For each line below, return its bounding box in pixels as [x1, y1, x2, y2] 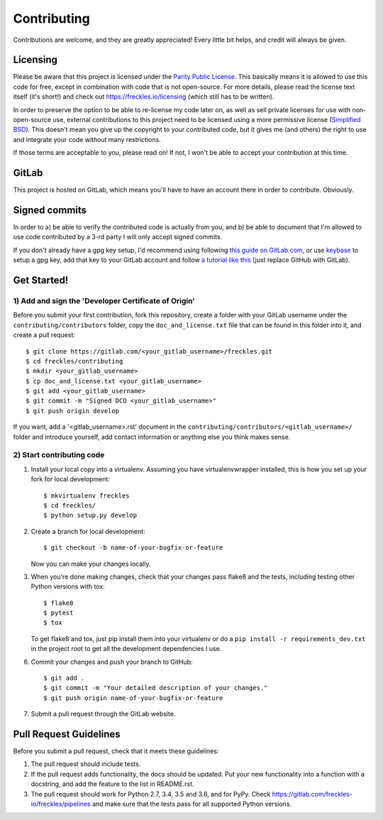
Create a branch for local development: [30, 527, 145, 535]
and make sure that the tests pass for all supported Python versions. [92, 799, 292, 809]
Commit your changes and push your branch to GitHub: [30, 657, 193, 666]
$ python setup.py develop [43, 511, 138, 520]
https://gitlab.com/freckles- [272, 789, 353, 798]
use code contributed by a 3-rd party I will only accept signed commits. [13, 233, 223, 241]
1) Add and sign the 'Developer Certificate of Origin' [13, 295, 195, 305]
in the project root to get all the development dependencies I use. [30, 645, 222, 653]
